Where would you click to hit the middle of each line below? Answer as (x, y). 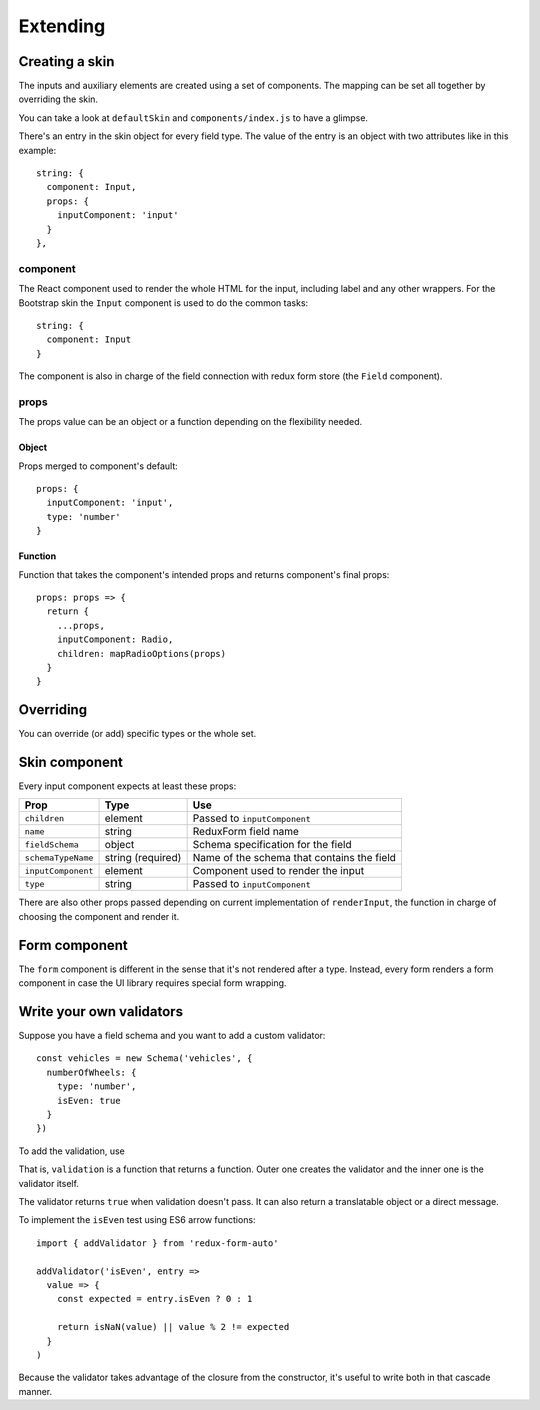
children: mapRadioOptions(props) (141, 653)
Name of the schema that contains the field (294, 858)
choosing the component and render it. (99, 916)
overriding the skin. (58, 99)
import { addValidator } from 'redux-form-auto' (157, 1243)
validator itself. (49, 1183)
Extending (62, 26)
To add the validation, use (71, 1151)
